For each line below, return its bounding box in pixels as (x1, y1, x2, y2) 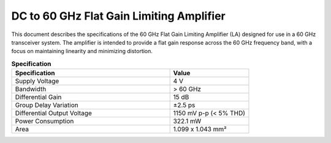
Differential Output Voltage (15, 109, 92, 117)
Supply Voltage (15, 77, 59, 86)
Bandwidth (15, 85, 47, 94)
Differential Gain (15, 93, 62, 101)
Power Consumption (15, 117, 74, 125)
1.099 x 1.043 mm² (173, 125, 227, 134)
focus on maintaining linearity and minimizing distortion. (11, 48, 153, 55)
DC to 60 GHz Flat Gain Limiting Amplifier (11, 9, 226, 23)
